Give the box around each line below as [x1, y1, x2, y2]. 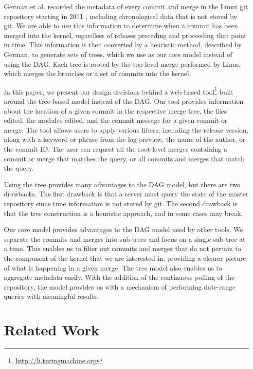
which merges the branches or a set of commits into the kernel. [4, 68, 191, 78]
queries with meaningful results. [4, 291, 99, 301]
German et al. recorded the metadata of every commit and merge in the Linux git [4, 1, 248, 11]
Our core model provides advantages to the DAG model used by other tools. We [4, 224, 243, 234]
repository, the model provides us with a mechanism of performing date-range [4, 281, 235, 291]
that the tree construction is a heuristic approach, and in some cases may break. [4, 208, 243, 218]
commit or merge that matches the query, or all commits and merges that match [4, 153, 244, 163]
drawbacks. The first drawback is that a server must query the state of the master [4, 189, 249, 199]
